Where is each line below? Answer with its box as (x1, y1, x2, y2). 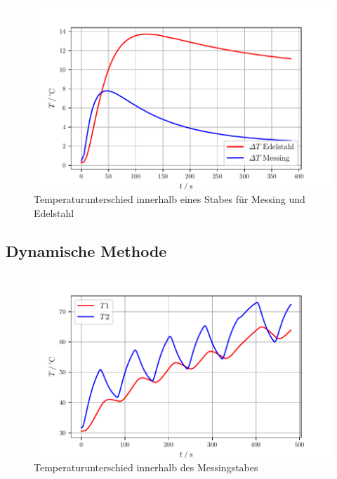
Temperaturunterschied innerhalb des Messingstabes (34, 460, 258, 475)
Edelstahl (34, 206, 74, 220)
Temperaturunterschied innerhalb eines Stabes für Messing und (34, 192, 305, 206)
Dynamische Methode (6, 240, 167, 261)
